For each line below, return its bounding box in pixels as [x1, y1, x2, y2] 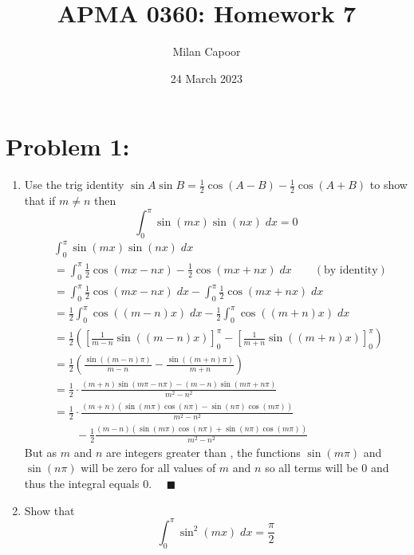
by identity [324, 264, 378, 276]
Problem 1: [6, 130, 130, 163]
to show [369, 176, 408, 193]
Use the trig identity [24, 176, 124, 193]
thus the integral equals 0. [24, 475, 152, 492]
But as [24, 443, 57, 460]
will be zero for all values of [81, 459, 216, 476]
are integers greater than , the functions [106, 443, 301, 460]
